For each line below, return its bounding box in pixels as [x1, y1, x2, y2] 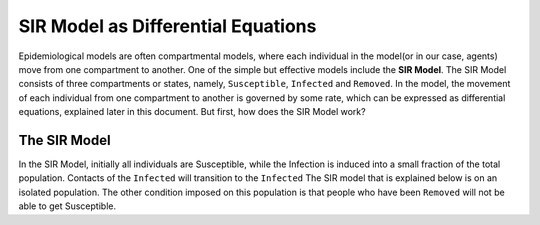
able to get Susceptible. [18, 200, 117, 212]
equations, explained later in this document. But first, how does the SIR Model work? [18, 106, 366, 118]
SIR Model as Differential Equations [18, 15, 317, 37]
